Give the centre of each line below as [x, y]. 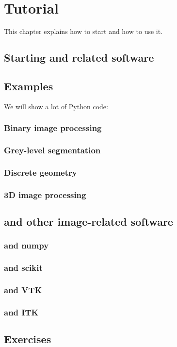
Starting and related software [79, 58]
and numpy [26, 245]
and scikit [23, 268]
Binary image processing [53, 128]
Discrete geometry [40, 172]
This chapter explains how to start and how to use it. [83, 31]
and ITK [21, 312]
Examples [29, 86]
